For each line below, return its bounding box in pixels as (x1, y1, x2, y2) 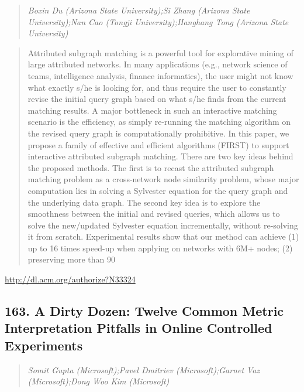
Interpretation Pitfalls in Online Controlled (5, 319, 272, 337)
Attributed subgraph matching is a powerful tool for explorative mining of (27, 46, 294, 59)
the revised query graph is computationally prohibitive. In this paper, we (27, 127, 289, 139)
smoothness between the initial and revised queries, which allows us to (27, 207, 280, 220)
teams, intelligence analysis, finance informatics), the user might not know (27, 69, 293, 81)
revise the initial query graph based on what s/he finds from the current (27, 93, 286, 105)
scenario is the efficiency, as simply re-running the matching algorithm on (27, 115, 291, 128)
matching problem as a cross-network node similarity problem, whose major (27, 173, 299, 185)
